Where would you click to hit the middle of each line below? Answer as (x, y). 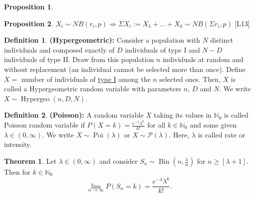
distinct (222, 40)
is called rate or (222, 134)
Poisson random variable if (44, 125)
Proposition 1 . (29, 6)
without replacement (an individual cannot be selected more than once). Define (125, 69)
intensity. (18, 144)
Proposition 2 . (29, 23)
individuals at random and (203, 59)
